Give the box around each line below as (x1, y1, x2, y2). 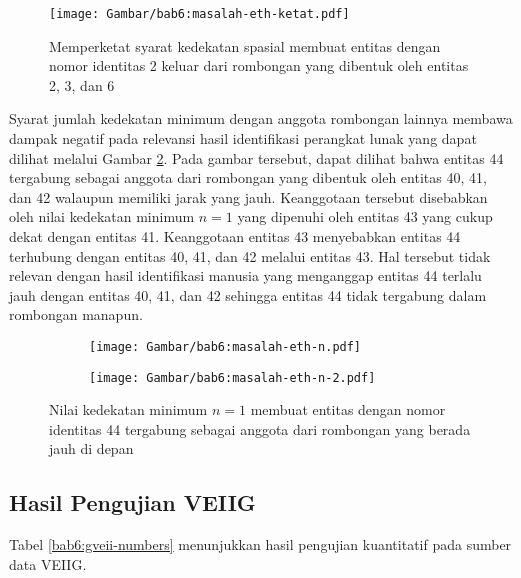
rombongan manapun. (9, 304, 143, 325)
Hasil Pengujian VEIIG (9, 487, 256, 518)
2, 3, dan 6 (49, 74, 115, 95)
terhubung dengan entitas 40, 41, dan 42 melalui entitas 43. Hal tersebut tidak (9, 245, 491, 266)
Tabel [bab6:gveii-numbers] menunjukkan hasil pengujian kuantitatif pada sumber (9, 534, 512, 555)
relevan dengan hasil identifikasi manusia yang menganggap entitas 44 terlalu (9, 265, 482, 286)
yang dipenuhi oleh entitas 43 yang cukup (237, 206, 493, 227)
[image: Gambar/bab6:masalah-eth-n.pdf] (89, 339, 362, 354)
